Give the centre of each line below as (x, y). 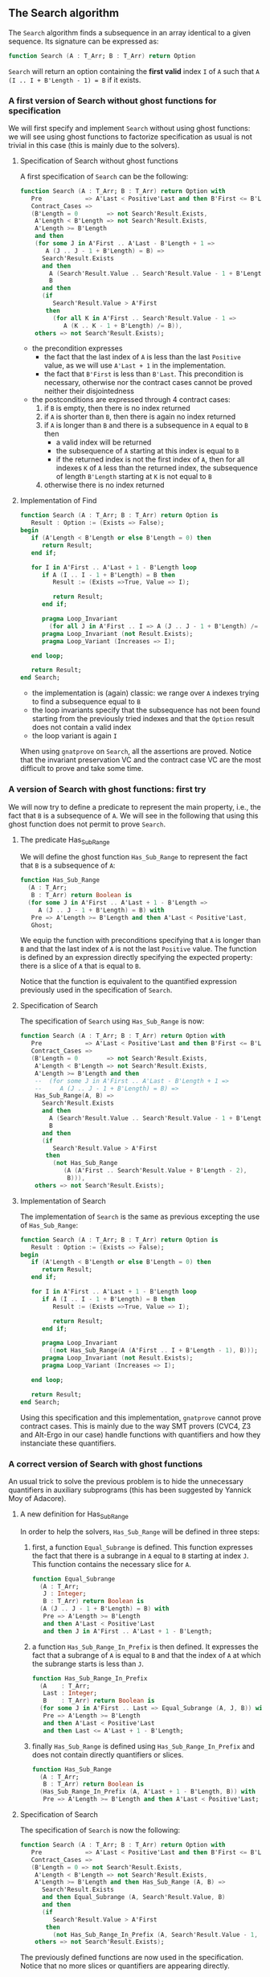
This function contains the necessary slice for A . (111, 1564)
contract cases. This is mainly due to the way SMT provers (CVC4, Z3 (135, 1425)
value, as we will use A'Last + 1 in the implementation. (135, 366)
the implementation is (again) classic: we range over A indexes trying (145, 693)
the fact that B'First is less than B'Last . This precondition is (143, 374)
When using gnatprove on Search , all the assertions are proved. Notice (135, 752)
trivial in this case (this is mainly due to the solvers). (94, 145)
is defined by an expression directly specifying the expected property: (136, 958)
